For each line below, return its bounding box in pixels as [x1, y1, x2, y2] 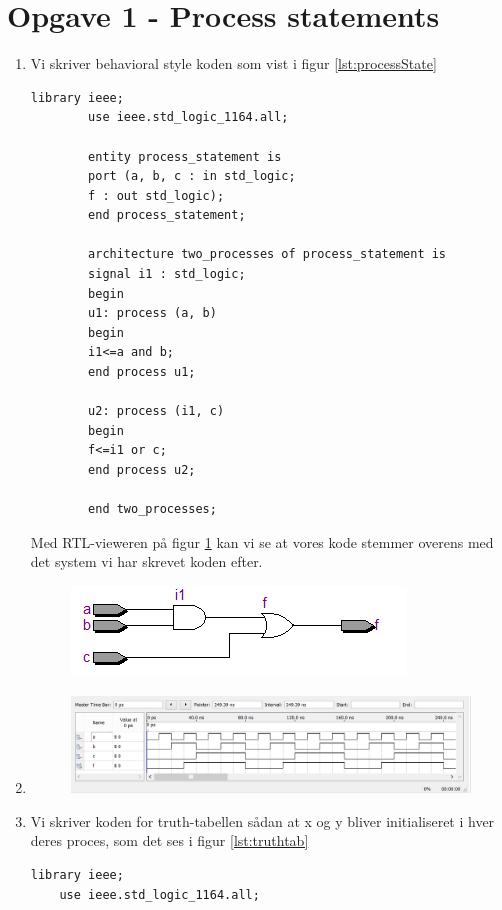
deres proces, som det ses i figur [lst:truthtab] [30, 830, 309, 851]
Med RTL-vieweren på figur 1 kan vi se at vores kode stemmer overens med [30, 531, 494, 552]
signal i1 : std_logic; [88, 267, 246, 282]
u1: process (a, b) [88, 306, 217, 321]
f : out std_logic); [88, 188, 225, 203]
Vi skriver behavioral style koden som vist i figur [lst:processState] [30, 53, 437, 74]
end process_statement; [88, 208, 246, 223]
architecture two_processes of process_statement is [88, 247, 447, 262]
